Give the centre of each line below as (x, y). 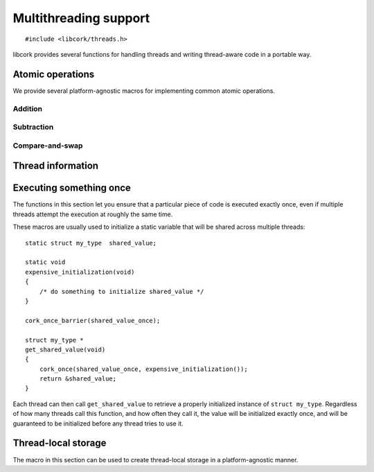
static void (45, 262)
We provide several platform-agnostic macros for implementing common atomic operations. (144, 91)
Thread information (56, 166)
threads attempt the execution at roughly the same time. (93, 214)
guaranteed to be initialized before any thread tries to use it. (98, 423)
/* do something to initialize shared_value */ (122, 291)
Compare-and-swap (48, 146)
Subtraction (33, 127)
